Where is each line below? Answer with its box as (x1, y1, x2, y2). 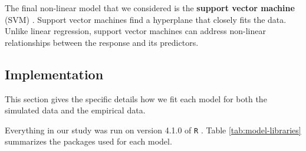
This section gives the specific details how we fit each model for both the (5, 92, 267, 105)
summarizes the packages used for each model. (5, 135, 172, 147)
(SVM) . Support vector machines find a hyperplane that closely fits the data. (5, 13, 287, 25)
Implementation (5, 65, 104, 83)
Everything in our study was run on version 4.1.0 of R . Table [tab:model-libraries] (5, 123, 301, 136)
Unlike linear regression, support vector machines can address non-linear (5, 25, 266, 37)
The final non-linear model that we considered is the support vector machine (5, 2, 295, 14)
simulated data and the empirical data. (5, 104, 146, 116)
